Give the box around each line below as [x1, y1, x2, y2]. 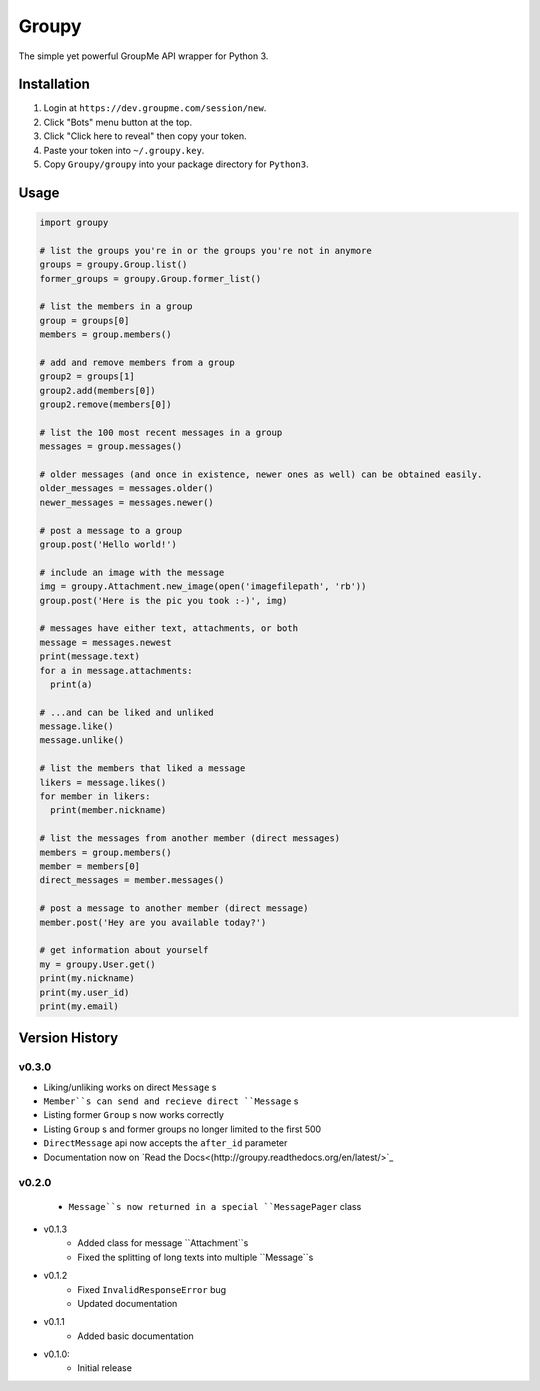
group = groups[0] [39, 315, 130, 326]
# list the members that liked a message [39, 763, 246, 774]
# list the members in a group [39, 301, 194, 312]
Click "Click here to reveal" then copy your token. [43, 130, 247, 142]
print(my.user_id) [39, 986, 130, 998]
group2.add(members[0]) [39, 385, 157, 396]
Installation [18, 76, 90, 93]
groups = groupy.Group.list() [39, 259, 188, 270]
